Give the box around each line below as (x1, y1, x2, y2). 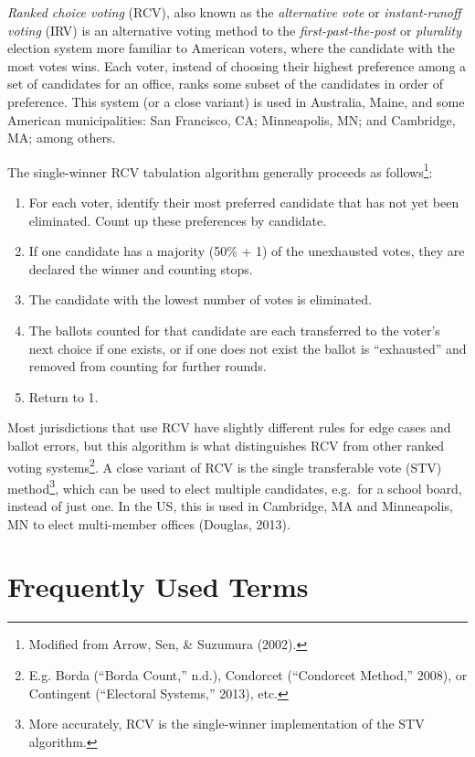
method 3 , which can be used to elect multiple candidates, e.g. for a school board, (7, 475, 462, 497)
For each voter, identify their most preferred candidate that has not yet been (28, 193, 459, 211)
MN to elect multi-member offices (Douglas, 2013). (7, 514, 290, 533)
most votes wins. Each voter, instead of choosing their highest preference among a (7, 56, 467, 75)
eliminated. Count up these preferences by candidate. (28, 210, 327, 229)
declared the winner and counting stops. (28, 259, 253, 278)
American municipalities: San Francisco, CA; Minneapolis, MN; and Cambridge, (7, 110, 456, 129)
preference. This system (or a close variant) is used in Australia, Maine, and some (7, 91, 465, 111)
